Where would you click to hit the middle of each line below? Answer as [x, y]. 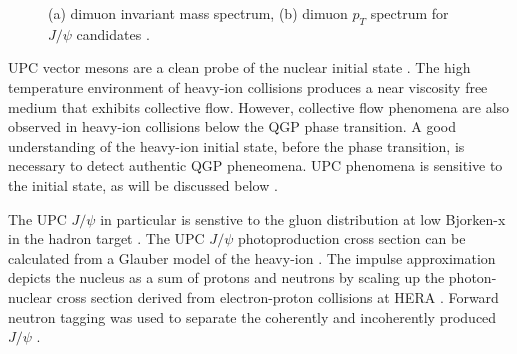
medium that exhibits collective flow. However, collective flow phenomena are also [259, 106]
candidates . [113, 33]
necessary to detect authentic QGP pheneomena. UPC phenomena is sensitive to [255, 165]
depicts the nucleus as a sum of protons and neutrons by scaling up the [226, 277]
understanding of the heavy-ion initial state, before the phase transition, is [236, 145]
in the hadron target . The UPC [106, 238]
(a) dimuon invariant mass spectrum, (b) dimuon [198, 13]
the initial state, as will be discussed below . [143, 184]
